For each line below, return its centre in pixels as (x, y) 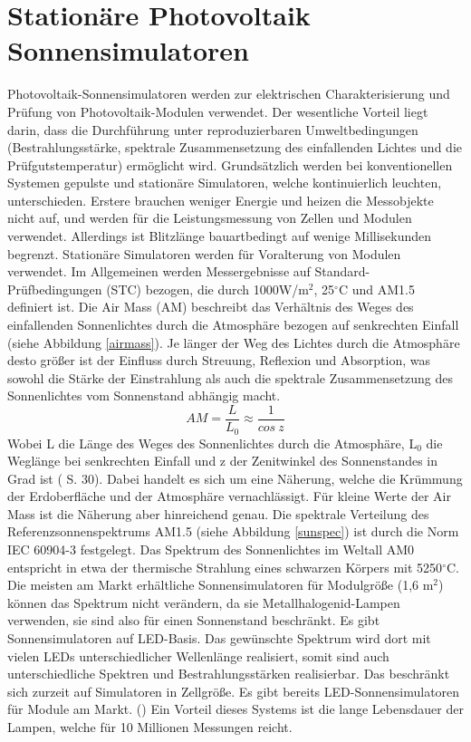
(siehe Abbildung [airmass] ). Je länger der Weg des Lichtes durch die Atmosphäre (234, 342)
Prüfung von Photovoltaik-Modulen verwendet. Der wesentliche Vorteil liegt (218, 111)
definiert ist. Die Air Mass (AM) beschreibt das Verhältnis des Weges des (211, 307)
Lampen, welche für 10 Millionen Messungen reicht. (150, 727)
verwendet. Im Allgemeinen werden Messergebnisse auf (159, 271)
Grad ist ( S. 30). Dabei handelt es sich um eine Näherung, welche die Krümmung (235, 478)
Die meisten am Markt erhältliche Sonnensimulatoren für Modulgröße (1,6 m (221, 585)
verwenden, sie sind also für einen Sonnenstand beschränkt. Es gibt (194, 620)
